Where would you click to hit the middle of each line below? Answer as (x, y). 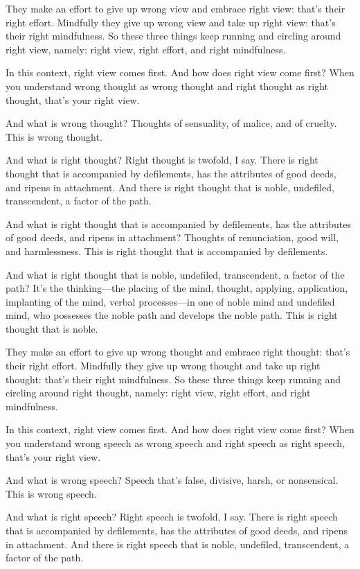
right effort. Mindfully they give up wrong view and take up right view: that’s (171, 22)
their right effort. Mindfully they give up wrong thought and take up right (163, 366)
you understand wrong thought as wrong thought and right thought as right (167, 86)
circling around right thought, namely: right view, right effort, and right (158, 393)
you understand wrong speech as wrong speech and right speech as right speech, (175, 443)
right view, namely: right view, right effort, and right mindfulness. (146, 49)
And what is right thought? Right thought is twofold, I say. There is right (162, 160)
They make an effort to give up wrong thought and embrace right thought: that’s (178, 352)
